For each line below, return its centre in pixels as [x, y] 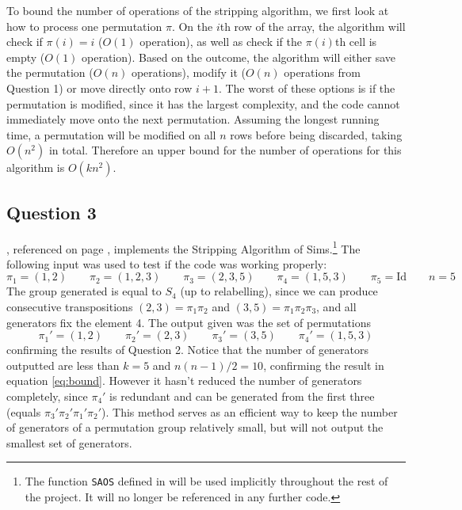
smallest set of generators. [69, 442]
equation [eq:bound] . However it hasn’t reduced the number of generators [184, 381]
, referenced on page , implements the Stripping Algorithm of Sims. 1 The [183, 247]
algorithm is [36, 167]
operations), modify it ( [188, 72]
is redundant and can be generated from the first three [242, 396]
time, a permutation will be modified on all [111, 134]
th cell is [356, 42]
